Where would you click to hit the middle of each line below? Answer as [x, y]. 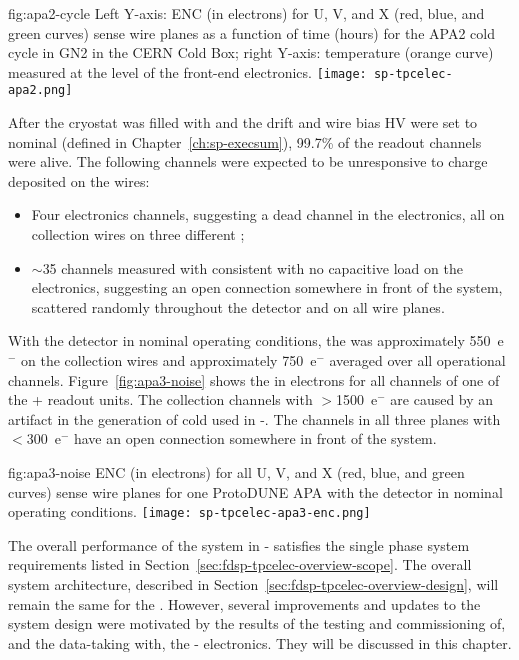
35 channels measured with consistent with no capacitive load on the [252, 267]
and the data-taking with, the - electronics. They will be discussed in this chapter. [260, 642]
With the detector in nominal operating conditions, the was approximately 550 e [256, 340]
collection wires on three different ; [138, 234]
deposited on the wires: [79, 180]
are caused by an [442, 399]
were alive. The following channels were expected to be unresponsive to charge [248, 161]
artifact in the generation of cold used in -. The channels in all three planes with [254, 418]
